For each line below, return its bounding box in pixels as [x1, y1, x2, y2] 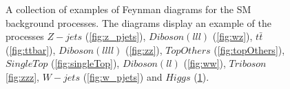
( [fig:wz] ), [212, 29, 253, 43]
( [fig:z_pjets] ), [85, 29, 146, 43]
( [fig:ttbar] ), [6, 42, 56, 57]
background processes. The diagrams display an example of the [6, 15, 271, 30]
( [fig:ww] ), [183, 56, 226, 70]
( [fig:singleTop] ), [50, 56, 120, 70]
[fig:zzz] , [6, 69, 40, 83]
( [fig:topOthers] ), [214, 42, 285, 57]
